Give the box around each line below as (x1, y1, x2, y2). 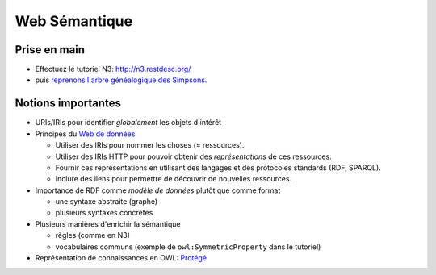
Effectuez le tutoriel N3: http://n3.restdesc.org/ (35, 65, 191, 74)
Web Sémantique (15, 12, 133, 30)
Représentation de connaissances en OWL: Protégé (35, 253, 208, 263)
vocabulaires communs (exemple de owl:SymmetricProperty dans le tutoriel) (55, 242, 321, 252)
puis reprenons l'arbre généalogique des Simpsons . (35, 75, 208, 85)
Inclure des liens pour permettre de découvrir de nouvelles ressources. (55, 174, 292, 184)
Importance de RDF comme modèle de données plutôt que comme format (35, 185, 281, 195)
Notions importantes (15, 97, 121, 110)
